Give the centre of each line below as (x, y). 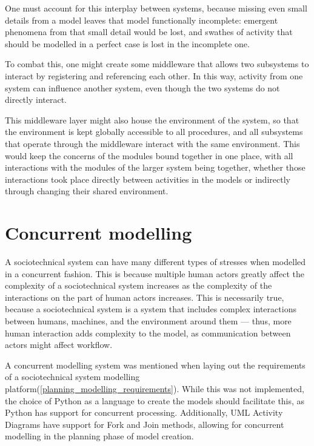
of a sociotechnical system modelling (72, 377)
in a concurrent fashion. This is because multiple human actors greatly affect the (155, 273)
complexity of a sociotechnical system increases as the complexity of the (139, 285)
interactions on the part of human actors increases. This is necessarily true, (145, 297)
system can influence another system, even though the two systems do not (142, 87)
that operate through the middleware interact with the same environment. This (152, 143)
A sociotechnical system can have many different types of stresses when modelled (155, 262)
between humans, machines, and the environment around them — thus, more (148, 321)
